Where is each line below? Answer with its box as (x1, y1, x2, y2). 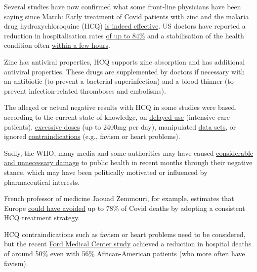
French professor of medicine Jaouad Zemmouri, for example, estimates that (4, 193, 234, 204)
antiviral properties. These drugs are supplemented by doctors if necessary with (4, 66, 245, 76)
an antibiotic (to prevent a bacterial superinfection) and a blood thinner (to (4, 76, 234, 86)
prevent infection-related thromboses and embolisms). (4, 85, 166, 96)
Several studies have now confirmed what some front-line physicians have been (4, 1, 241, 11)
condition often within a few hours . (4, 40, 110, 50)
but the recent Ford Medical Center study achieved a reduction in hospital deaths (4, 238, 252, 249)
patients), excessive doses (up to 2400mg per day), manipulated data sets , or (4, 121, 236, 132)
